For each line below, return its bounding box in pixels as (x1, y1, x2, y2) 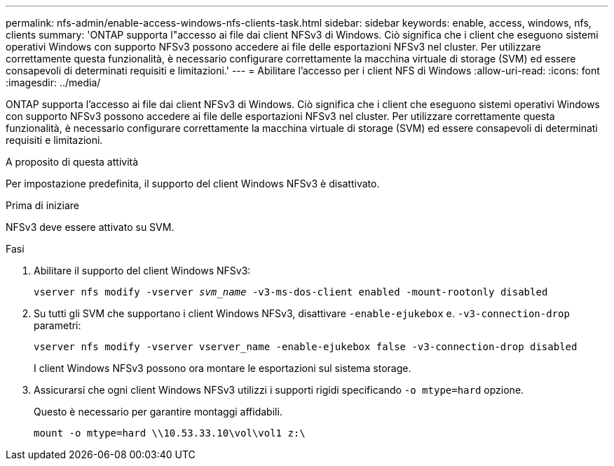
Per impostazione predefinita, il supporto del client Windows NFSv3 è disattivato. (6, 178, 380, 189)
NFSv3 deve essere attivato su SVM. (6, 221, 175, 233)
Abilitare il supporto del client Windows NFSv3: (34, 265, 251, 277)
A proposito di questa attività (6, 156, 139, 168)
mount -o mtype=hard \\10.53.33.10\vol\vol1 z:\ (34, 427, 306, 439)
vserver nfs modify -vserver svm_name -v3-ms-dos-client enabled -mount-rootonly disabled (34, 286, 548, 298)
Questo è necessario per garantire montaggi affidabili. (34, 406, 282, 418)
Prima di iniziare (6, 199, 79, 211)
